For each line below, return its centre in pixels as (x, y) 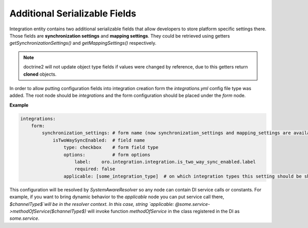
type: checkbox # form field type (111, 147)
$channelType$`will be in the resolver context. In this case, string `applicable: (92, 204)
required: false (95, 169)
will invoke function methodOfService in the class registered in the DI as (163, 211)
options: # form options (107, 155)
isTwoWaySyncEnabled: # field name (99, 140)
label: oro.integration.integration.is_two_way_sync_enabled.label (165, 162)
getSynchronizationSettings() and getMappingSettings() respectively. (83, 43)
